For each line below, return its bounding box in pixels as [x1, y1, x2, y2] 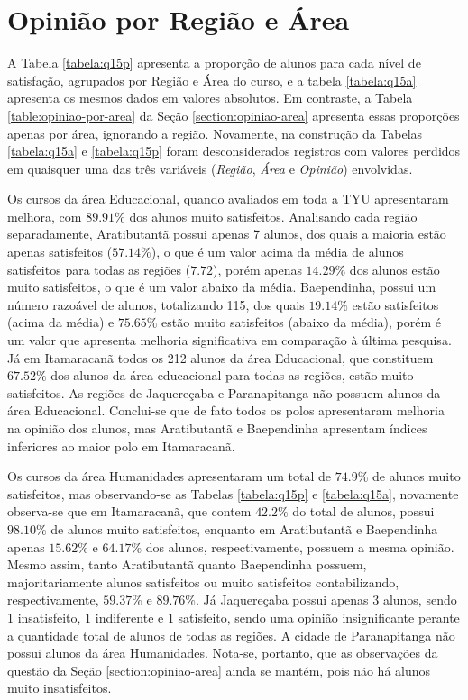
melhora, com [7, 206, 82, 225]
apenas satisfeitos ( [7, 242, 113, 261]
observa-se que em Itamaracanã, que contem [7, 502, 252, 521]
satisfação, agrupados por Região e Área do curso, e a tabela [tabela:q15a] [7, 70, 417, 89]
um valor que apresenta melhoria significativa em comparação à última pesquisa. [7, 331, 452, 350]
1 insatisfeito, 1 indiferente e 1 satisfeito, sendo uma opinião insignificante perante [7, 607, 460, 626]
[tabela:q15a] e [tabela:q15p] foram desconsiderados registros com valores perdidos [7, 141, 461, 160]
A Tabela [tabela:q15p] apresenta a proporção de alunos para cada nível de [7, 53, 421, 72]
